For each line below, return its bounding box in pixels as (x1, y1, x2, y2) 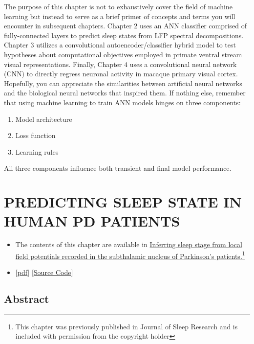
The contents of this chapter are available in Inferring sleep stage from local (15, 239, 242, 250)
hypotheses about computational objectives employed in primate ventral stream (4, 49, 242, 59)
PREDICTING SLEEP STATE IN (4, 192, 242, 212)
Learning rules (15, 146, 59, 157)
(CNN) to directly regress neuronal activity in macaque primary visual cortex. (4, 69, 238, 79)
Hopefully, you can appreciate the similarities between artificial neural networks (4, 78, 242, 88)
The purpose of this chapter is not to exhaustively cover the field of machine (4, 1, 233, 11)
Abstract (4, 291, 49, 306)
